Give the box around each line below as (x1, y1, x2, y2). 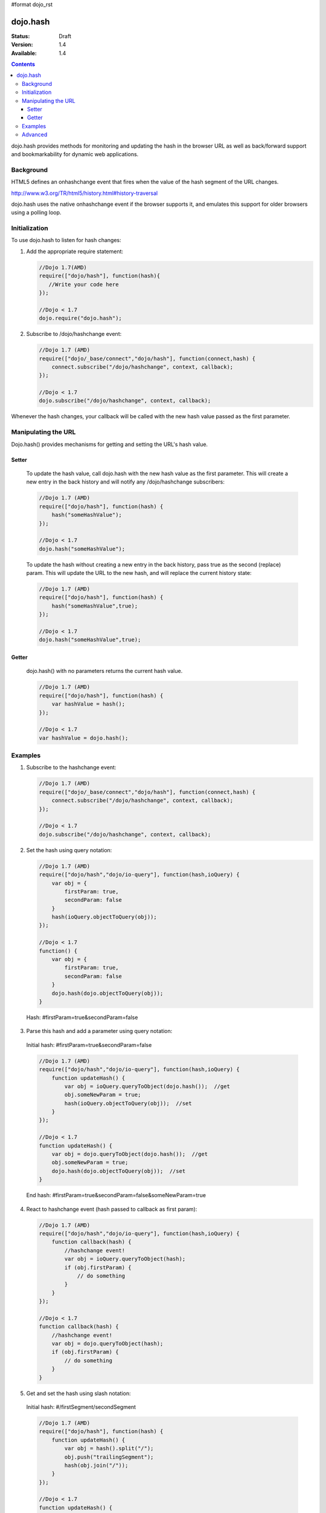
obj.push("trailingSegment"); (64, 1453, 154, 1460)
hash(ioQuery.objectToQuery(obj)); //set (64, 1100, 193, 1107)
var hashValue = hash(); (51, 701, 126, 707)
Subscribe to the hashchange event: (26, 764, 117, 771)
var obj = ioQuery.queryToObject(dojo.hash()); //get (64, 1083, 231, 1089)
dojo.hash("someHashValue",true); (39, 636, 141, 643)
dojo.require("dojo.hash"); (39, 315, 122, 322)
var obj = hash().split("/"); (64, 1445, 154, 1452)
